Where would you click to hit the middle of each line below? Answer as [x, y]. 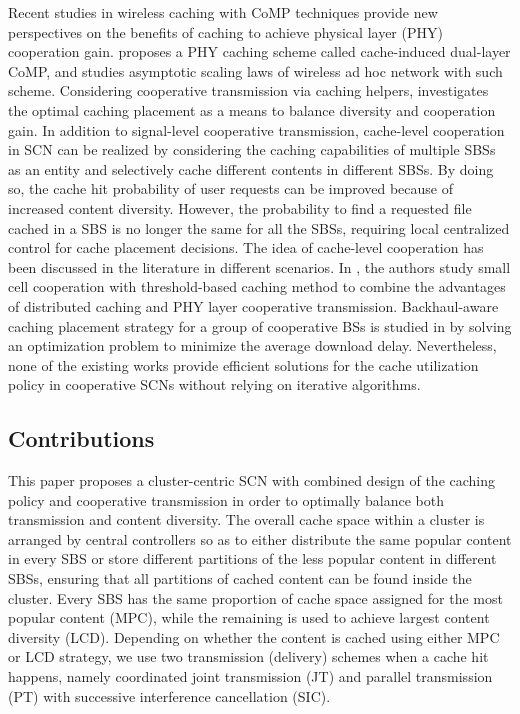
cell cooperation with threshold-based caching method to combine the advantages [257, 286]
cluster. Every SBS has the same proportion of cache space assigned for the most [255, 597]
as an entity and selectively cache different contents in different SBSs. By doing [251, 168]
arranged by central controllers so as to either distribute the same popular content [260, 538]
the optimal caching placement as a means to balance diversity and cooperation [252, 109]
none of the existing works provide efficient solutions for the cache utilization [243, 364]
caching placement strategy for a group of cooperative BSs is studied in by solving [260, 325]
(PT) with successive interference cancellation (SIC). [169, 695]
